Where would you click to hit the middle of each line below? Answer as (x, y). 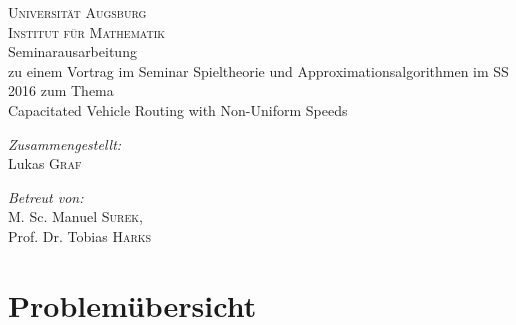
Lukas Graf (45, 163)
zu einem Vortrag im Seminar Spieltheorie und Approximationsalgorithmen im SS (258, 70)
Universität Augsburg (77, 12)
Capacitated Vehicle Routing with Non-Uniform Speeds (178, 109)
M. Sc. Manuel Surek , (75, 216)
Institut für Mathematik (87, 31)
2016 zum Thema (61, 90)
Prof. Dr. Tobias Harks (80, 235)
